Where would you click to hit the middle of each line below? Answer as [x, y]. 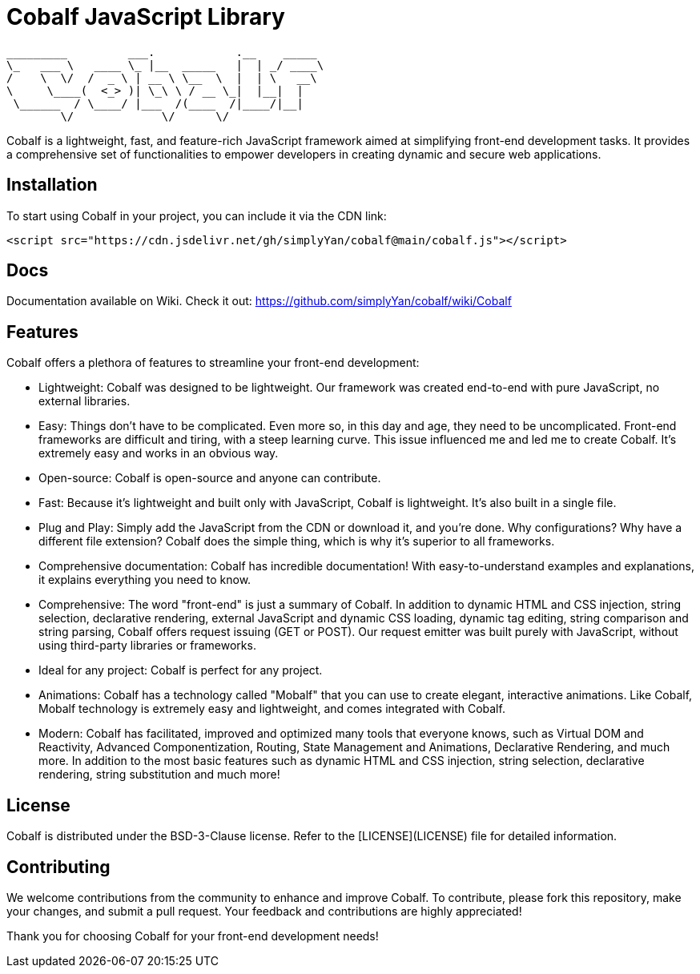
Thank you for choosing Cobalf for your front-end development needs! [193, 936]
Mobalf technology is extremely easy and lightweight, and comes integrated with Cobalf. [272, 709]
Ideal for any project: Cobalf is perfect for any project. [181, 670]
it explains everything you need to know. [145, 580]
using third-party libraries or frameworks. [147, 646]
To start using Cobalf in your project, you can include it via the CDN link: [197, 215]
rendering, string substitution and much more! [159, 775]
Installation [52, 185]
